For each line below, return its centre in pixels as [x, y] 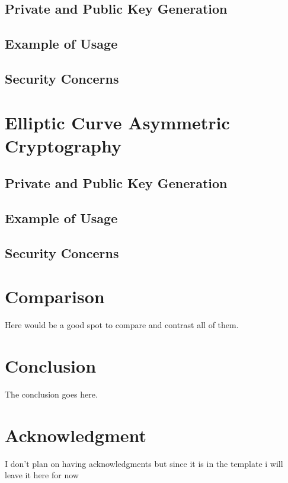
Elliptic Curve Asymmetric [117, 122]
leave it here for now [42, 475]
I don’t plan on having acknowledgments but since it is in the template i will [144, 463]
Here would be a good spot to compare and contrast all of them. [122, 325]
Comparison [55, 296]
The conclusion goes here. [51, 394]
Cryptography [63, 145]
